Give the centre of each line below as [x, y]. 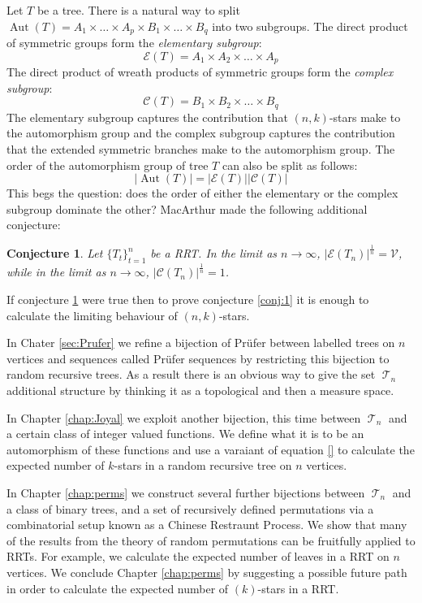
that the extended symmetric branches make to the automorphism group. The [201, 148]
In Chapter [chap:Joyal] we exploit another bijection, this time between [184, 417]
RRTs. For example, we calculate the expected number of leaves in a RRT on [198, 556]
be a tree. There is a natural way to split [138, 10]
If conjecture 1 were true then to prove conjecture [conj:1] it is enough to [188, 299]
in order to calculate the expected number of [118, 588]
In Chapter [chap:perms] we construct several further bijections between [186, 492]
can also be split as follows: [290, 165]
